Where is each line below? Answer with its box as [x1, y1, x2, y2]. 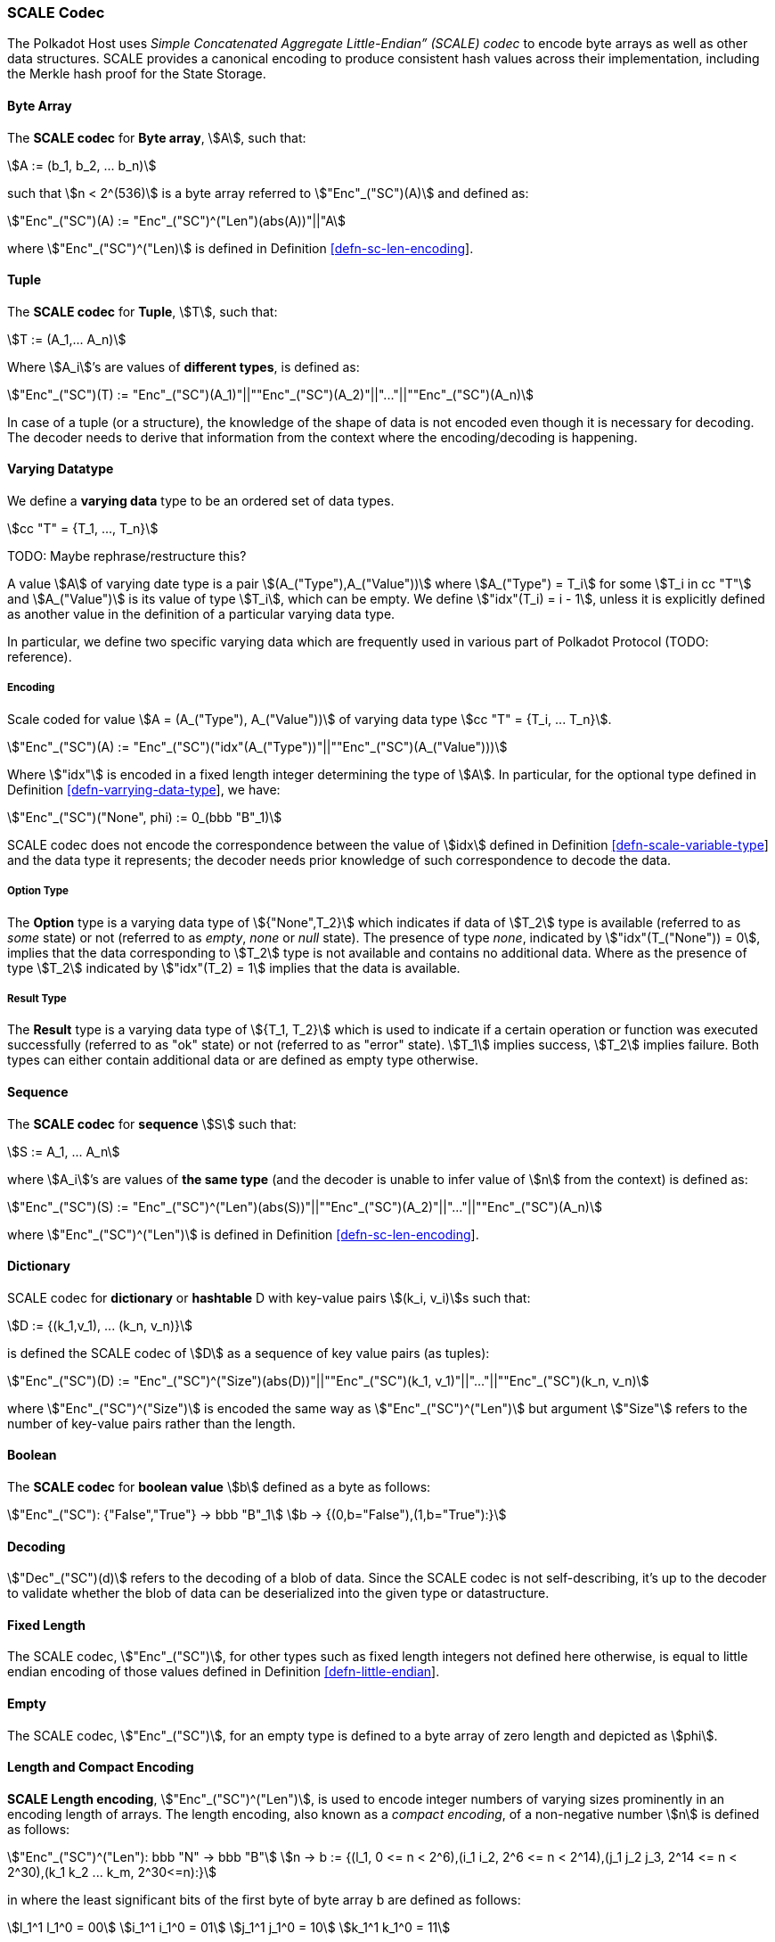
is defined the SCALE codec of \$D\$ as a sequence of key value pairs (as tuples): [7, 1345, 490, 1361]
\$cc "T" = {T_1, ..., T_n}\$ [7, 521, 159, 537]
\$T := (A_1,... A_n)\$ [7, 331, 126, 347]
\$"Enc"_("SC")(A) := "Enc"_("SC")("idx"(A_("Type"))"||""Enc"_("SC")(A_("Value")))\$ [7, 738, 508, 754]
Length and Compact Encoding [7, 1759, 194, 1775]
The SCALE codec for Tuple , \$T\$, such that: [7, 303, 278, 319]
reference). [7, 649, 72, 665]
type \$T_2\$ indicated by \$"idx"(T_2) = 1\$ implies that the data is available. [7, 959, 461, 975]
